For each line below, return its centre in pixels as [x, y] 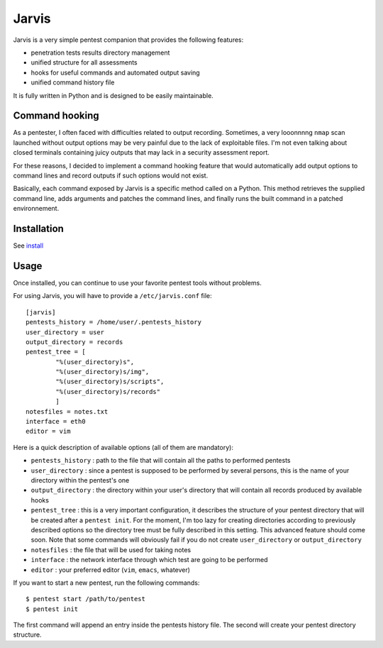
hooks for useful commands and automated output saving [115, 72]
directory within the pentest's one [80, 480]
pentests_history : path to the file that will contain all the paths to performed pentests [161, 461]
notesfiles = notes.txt [67, 411]
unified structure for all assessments [84, 62]
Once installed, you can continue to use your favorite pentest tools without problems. [137, 282]
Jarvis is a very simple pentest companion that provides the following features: [128, 40]
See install [28, 246]
